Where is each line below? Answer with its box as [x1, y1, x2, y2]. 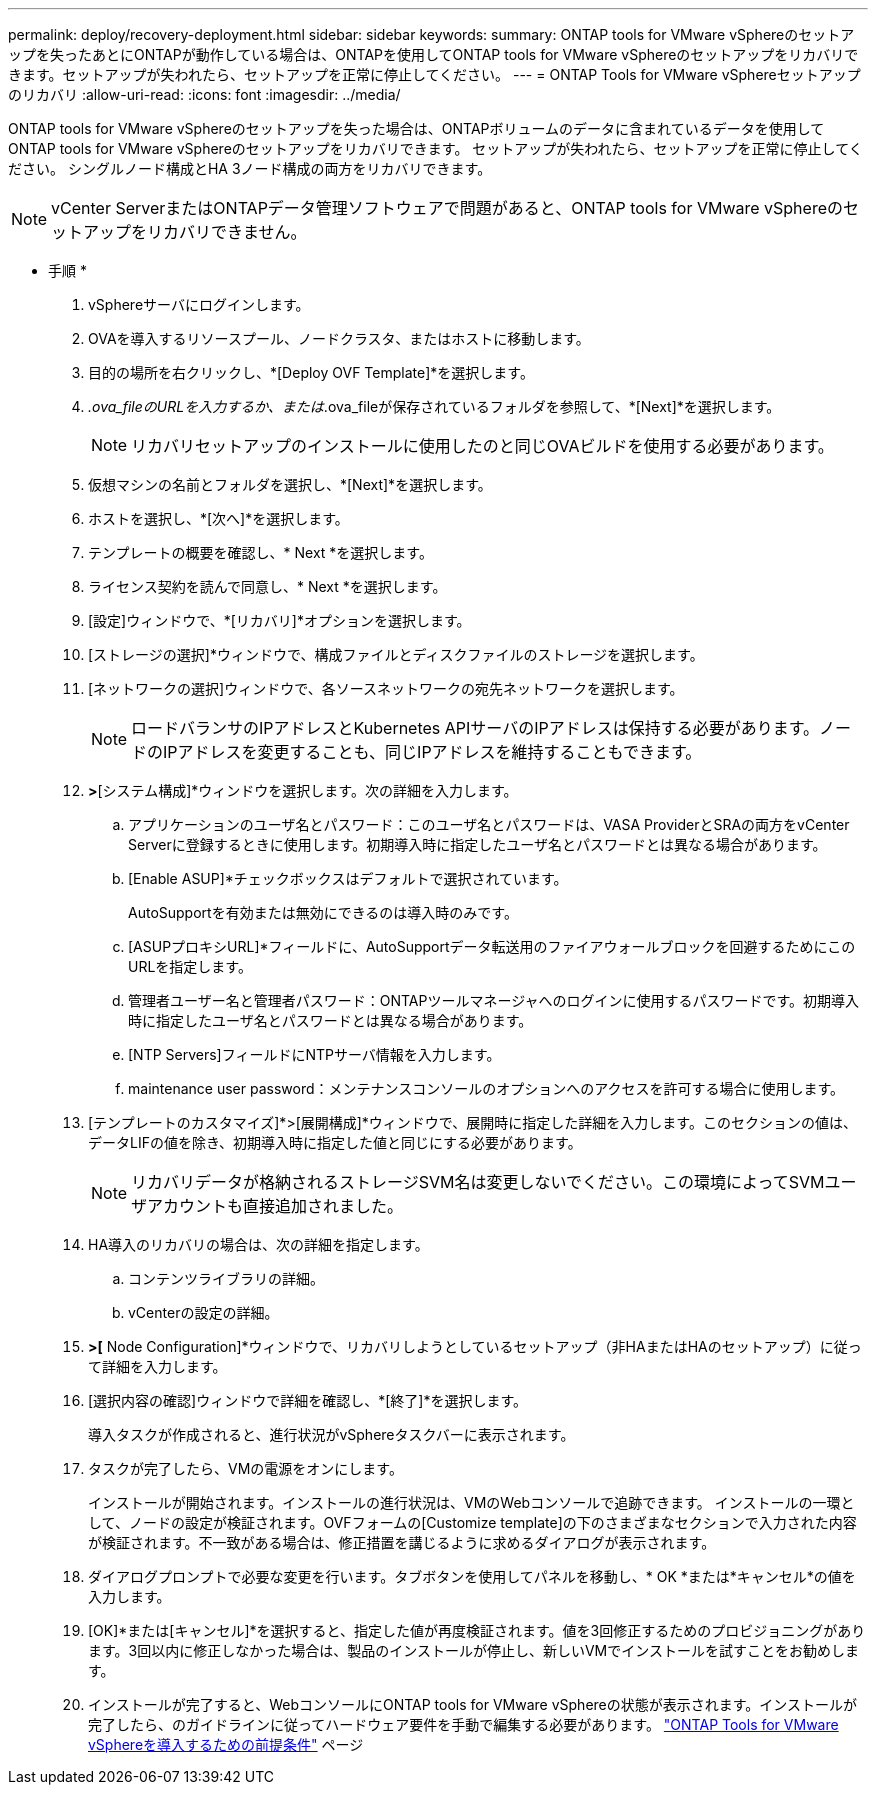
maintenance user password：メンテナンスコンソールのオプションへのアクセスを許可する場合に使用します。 [128, 1080, 845, 1097]
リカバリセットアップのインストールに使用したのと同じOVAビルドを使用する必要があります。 [131, 436, 834, 456]
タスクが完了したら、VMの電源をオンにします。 [88, 1460, 403, 1477]
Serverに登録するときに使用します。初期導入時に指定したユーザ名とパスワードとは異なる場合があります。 [128, 836, 827, 853]
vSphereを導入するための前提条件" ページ [88, 1736, 364, 1753]
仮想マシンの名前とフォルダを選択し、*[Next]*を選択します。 [88, 476, 492, 493]
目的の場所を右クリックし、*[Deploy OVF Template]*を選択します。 [88, 364, 534, 381]
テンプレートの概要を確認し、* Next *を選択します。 [88, 544, 433, 561]
